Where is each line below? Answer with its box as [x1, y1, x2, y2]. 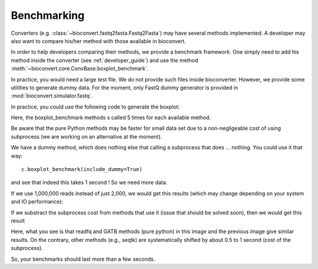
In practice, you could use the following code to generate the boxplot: [11, 103, 180, 110]
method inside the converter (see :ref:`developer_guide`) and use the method [11, 57, 198, 64]
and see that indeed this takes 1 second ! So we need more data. [11, 179, 168, 186]
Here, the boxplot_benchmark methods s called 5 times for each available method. [11, 114, 211, 121]
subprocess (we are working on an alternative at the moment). [11, 133, 162, 140]
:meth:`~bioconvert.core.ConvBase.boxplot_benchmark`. [11, 65, 149, 72]
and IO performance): [11, 198, 64, 205]
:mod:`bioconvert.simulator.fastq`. [11, 92, 94, 100]
